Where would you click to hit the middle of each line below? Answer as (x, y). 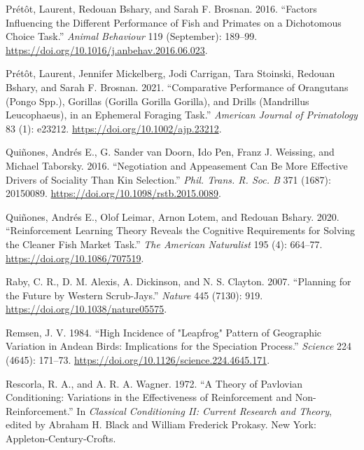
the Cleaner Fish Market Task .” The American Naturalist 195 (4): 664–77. (164, 244)
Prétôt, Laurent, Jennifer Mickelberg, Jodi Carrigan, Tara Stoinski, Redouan (170, 73)
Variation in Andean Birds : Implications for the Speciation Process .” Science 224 (179, 346)
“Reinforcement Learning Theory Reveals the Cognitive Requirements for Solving (180, 230)
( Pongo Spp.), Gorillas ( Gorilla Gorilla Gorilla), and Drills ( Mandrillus (157, 101)
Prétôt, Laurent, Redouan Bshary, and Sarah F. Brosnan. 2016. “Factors (161, 8)
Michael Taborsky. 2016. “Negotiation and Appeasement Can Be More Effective (177, 165)
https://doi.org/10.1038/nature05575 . (86, 309)
